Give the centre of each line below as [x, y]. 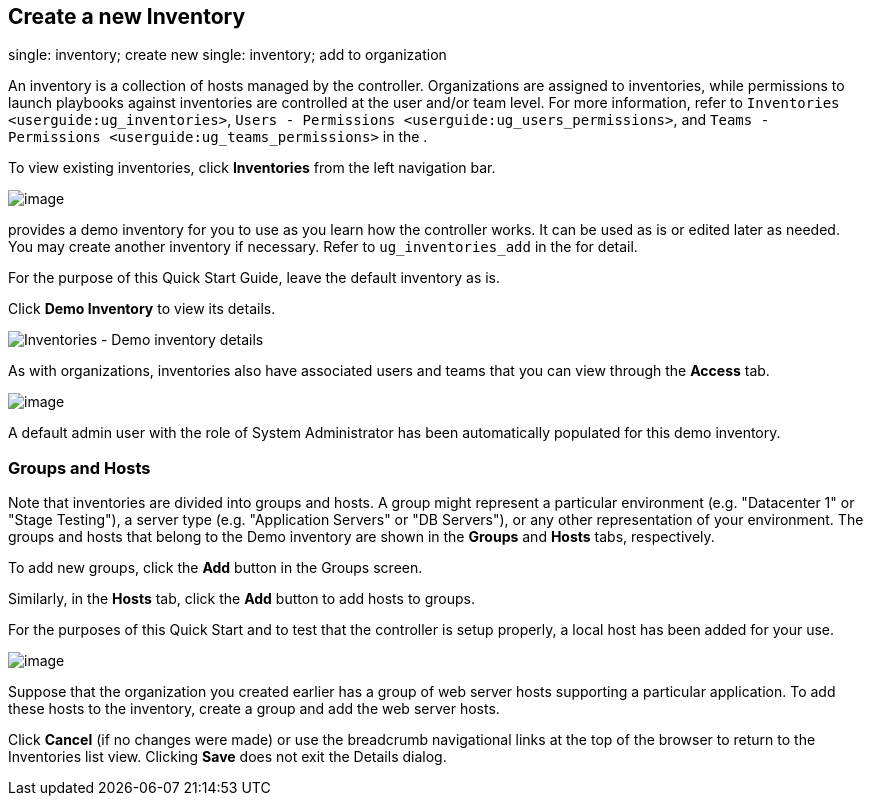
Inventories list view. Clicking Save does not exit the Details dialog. [227, 757]
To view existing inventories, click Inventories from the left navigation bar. [252, 168]
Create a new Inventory [127, 16]
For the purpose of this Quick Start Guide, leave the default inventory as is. [254, 278]
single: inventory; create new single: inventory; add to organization [227, 55]
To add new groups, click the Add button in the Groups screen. [215, 568]
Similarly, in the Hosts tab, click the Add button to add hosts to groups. [241, 599]
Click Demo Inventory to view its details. [142, 309]
